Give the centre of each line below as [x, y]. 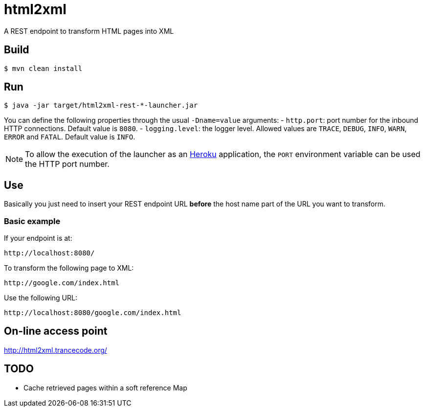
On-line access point [56, 331]
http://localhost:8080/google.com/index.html [93, 313]
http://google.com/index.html [62, 283]
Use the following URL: [41, 298]
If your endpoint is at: [38, 238]
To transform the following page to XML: [69, 268]
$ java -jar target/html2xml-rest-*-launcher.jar [101, 105]
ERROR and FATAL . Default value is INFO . [70, 137]
